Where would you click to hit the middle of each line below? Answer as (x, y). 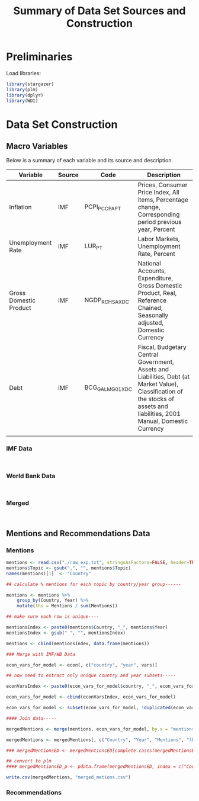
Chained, (150, 308)
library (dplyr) (25, 95)
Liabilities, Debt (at (164, 377)
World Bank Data (31, 476)
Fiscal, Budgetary (162, 347)
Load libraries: (24, 73)
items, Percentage (163, 200)
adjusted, (151, 323)
